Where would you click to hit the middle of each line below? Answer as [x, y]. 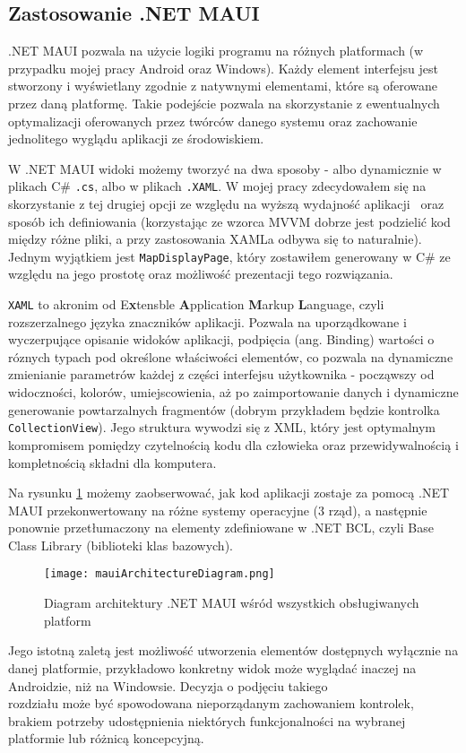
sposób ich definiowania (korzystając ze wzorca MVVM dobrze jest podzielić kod [229, 221]
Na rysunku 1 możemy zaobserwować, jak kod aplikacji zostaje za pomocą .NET [229, 493]
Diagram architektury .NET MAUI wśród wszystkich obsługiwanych [232, 603]
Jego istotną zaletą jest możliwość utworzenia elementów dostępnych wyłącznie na [233, 650]
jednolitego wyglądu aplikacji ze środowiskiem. [136, 138]
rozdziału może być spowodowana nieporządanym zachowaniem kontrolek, [211, 703]
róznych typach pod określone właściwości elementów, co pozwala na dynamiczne [231, 356]
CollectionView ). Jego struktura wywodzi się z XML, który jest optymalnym [222, 427]
